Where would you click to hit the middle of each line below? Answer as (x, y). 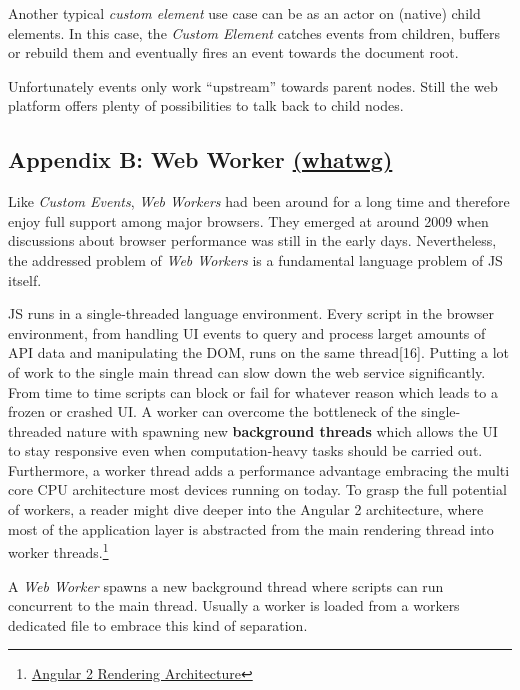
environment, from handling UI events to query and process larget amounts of (247, 332)
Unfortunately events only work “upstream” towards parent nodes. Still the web (253, 85)
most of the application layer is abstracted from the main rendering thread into (251, 528)
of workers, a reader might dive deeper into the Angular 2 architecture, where (246, 509)
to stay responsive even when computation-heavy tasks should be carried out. (245, 450)
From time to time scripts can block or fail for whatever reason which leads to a (253, 391)
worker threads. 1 (58, 550)
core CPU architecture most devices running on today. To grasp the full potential (257, 489)
